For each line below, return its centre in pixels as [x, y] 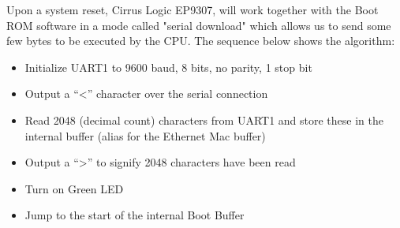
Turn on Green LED [74, 188]
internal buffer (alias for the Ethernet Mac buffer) [145, 135]
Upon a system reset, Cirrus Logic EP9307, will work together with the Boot [193, 9]
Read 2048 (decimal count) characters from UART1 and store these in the [204, 120]
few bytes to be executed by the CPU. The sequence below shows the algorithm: [201, 41]
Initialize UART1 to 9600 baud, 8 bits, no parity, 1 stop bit [168, 67]
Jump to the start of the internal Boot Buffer [135, 215]
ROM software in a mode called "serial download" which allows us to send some [199, 25]
